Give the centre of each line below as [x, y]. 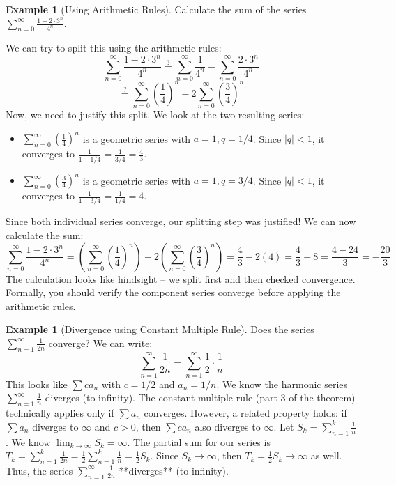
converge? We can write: [100, 342]
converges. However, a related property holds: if [245, 413]
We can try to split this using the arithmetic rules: [114, 48]
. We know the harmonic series [282, 384]
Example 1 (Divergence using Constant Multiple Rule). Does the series [160, 329]
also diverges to [228, 426]
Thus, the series [39, 470]
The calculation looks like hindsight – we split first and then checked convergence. [181, 278]
